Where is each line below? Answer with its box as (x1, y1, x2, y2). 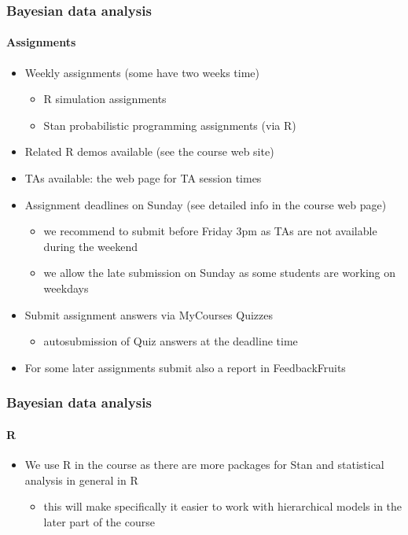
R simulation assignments (43, 90, 167, 107)
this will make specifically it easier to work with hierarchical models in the (43, 498, 402, 515)
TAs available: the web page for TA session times (24, 170, 262, 186)
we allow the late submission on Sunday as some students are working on (43, 264, 396, 281)
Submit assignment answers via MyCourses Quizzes (24, 306, 273, 323)
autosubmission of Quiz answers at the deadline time (43, 333, 298, 349)
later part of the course (43, 513, 155, 529)
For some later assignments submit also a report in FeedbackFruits (24, 359, 346, 375)
